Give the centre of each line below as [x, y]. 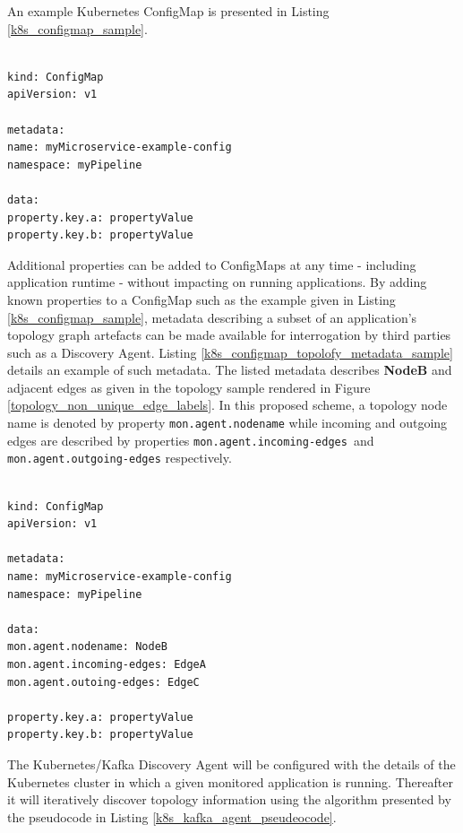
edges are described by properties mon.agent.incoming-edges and [191, 440]
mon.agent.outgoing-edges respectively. [120, 458]
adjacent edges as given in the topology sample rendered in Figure [189, 387]
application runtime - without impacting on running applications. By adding [217, 282]
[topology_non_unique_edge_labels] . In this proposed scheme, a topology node [227, 405]
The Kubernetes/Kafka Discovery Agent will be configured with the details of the [231, 764]
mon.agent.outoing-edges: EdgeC [103, 682]
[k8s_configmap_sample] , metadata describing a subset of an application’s [212, 317]
